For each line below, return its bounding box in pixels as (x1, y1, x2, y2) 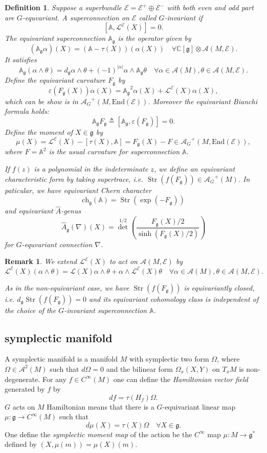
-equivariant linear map (162, 401, 236, 412)
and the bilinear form (106, 363, 173, 374)
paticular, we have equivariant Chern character (5, 184, 151, 195)
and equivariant (5, 205, 53, 216)
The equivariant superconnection (5, 33, 106, 43)
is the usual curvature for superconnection (49, 146, 180, 157)
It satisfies (5, 54, 37, 64)
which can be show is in (5, 96, 78, 106)
